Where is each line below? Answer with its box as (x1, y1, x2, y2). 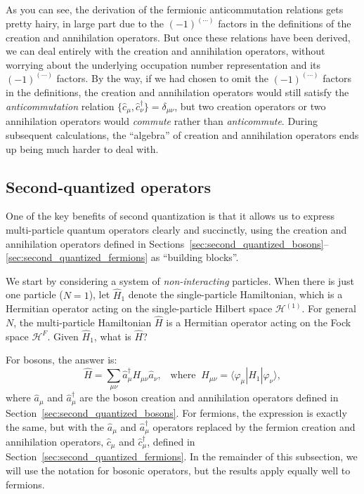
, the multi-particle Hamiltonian (13, 315, 152, 330)
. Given (47, 328, 79, 343)
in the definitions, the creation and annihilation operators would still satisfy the (6, 85, 349, 100)
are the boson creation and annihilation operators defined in (79, 390, 339, 405)
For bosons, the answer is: (6, 352, 117, 367)
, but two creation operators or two (174, 99, 326, 114)
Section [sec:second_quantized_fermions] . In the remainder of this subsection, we (6, 449, 358, 464)
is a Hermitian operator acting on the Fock (166, 315, 351, 330)
